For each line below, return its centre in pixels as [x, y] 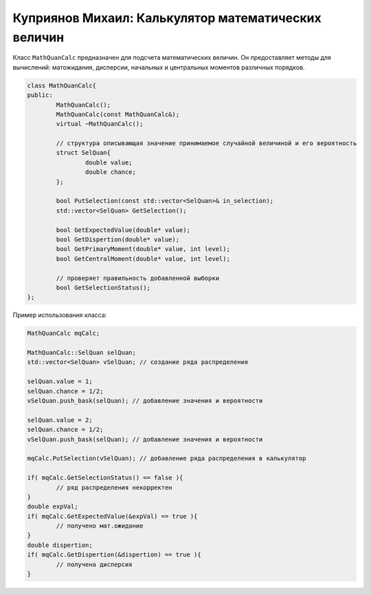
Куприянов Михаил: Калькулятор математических [167, 18]
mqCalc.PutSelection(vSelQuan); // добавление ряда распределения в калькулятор [167, 458]
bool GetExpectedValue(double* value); [123, 230]
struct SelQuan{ [83, 153]
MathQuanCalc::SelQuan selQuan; [82, 353]
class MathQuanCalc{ [61, 85]
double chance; [111, 172]
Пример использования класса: [60, 315]
